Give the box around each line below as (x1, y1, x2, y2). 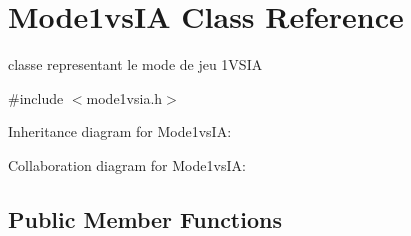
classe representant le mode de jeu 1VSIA (8, 54, 263, 75)
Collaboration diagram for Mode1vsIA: (8, 154, 246, 175)
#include (8, 87, 64, 108)
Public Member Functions (8, 203, 282, 234)
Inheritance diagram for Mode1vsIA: (8, 121, 232, 142)
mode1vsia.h (86, 87, 163, 108)
